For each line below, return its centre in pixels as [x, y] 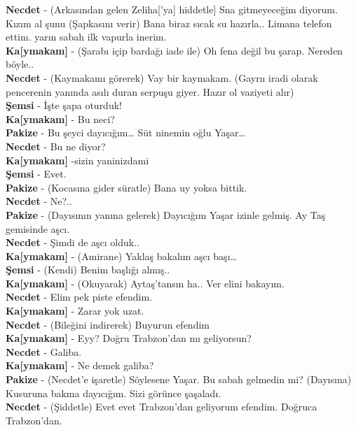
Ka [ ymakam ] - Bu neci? [60, 119]
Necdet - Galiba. [44, 351]
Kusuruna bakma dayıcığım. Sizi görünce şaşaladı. [114, 393]
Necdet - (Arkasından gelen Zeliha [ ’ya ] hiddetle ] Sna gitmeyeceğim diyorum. [172, 9]
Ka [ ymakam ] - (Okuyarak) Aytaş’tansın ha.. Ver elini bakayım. [145, 283]
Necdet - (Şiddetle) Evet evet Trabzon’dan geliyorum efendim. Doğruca [162, 407]
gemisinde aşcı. [38, 228]
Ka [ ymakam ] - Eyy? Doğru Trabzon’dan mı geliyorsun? [129, 338]
